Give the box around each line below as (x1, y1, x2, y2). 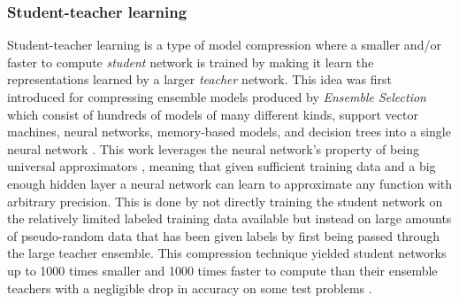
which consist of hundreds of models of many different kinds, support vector (7, 105, 418, 123)
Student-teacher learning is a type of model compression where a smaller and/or (7, 35, 441, 54)
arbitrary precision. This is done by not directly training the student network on (7, 191, 443, 210)
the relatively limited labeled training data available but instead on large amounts (7, 209, 452, 228)
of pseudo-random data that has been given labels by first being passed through (7, 226, 440, 245)
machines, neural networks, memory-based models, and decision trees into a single (7, 122, 451, 141)
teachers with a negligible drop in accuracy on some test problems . (7, 278, 372, 297)
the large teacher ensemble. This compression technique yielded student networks (7, 244, 447, 262)
